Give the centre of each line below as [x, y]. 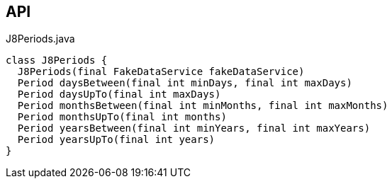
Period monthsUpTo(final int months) [122, 117]
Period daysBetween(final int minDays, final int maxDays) [185, 83]
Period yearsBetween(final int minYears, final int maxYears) [194, 128]
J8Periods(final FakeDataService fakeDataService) [161, 72]
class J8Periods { [57, 61]
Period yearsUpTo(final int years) [116, 140]
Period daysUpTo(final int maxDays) [119, 94]
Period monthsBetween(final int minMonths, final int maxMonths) [203, 106]
